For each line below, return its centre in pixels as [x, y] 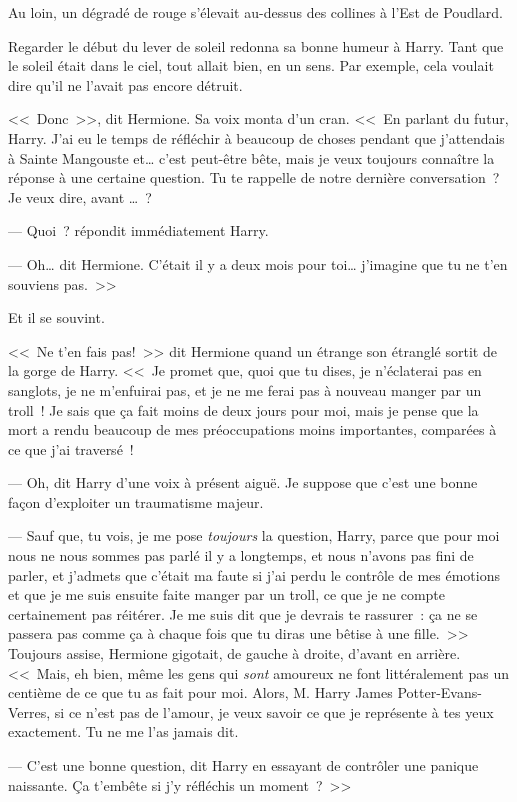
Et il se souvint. [56, 317]
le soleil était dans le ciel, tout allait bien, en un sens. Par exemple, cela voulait [251, 65]
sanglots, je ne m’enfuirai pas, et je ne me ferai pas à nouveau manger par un [245, 389]
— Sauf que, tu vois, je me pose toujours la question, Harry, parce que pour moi [254, 535]
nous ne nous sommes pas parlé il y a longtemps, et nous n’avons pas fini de [241, 555]
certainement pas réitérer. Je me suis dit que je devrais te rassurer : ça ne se [243, 613]
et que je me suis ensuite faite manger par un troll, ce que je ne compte [227, 594]
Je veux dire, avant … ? [80, 196]
